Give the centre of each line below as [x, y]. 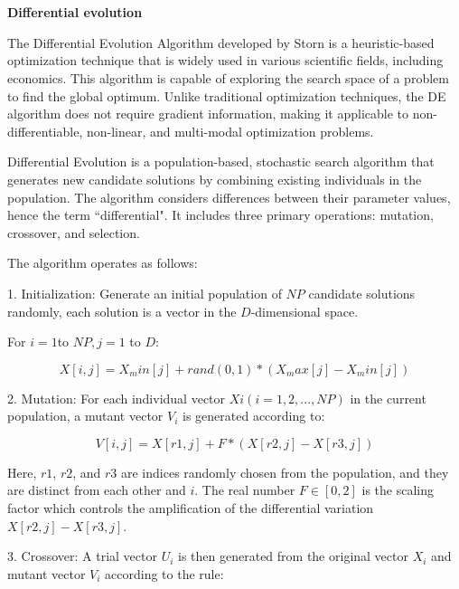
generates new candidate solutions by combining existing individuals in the [215, 179]
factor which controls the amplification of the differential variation [191, 508]
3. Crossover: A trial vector [82, 556]
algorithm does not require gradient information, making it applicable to [208, 114]
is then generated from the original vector [293, 556]
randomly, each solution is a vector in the [122, 311]
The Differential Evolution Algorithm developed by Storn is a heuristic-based [221, 42]
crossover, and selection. [74, 232]
